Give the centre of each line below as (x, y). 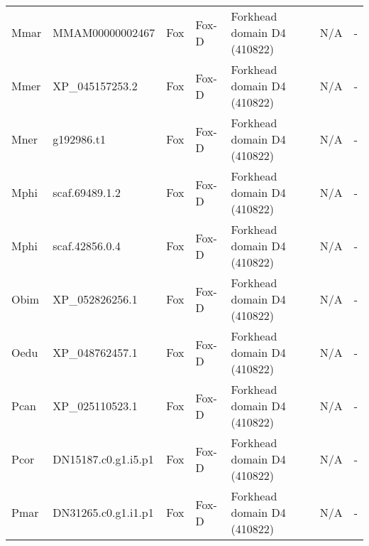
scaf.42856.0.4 (87, 246)
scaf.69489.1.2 (87, 192)
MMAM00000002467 (104, 32)
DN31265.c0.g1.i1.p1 (103, 512)
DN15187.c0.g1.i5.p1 (103, 459)
